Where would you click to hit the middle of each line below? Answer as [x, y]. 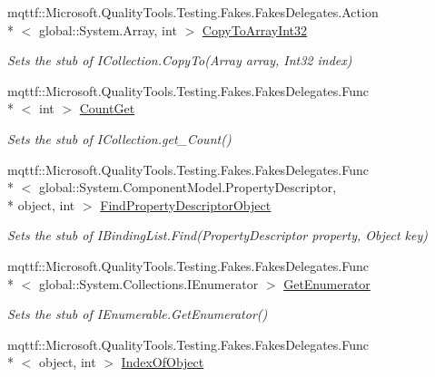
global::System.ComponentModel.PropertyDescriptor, [188, 187]
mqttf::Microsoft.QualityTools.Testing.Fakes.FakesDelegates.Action [193, 12]
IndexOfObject [163, 362]
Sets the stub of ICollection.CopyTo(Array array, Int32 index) [180, 60]
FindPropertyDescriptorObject [186, 204]
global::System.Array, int [108, 29]
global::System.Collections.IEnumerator [148, 283]
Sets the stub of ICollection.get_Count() [119, 138]
